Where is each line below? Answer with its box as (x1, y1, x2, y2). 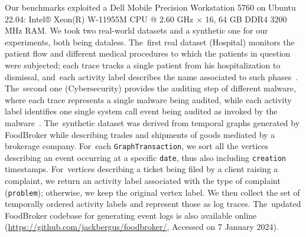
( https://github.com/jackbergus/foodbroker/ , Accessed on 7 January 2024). (5, 220, 279, 233)
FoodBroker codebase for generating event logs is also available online (5, 209, 257, 221)
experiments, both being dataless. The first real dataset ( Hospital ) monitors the (5, 35, 295, 48)
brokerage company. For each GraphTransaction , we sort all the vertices (5, 140, 269, 152)
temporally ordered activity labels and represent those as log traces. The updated (5, 197, 301, 210)
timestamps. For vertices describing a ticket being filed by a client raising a (5, 163, 278, 175)
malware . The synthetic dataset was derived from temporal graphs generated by (5, 116, 300, 129)
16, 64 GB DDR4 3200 (205, 12, 287, 25)
